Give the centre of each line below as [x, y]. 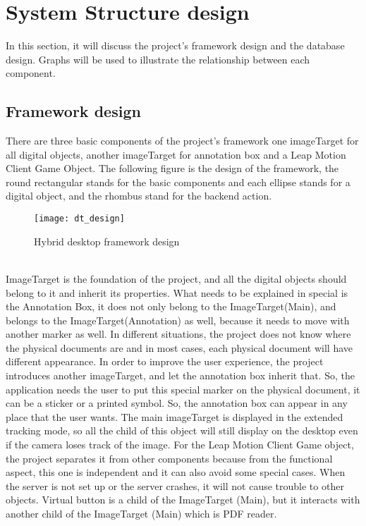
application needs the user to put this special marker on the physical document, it [183, 389]
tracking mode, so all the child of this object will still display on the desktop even [182, 430]
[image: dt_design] [79, 219]
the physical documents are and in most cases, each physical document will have [179, 347]
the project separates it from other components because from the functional [169, 458]
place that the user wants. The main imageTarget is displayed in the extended [175, 416]
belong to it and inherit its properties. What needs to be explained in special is [177, 292]
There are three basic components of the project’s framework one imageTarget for [182, 141]
